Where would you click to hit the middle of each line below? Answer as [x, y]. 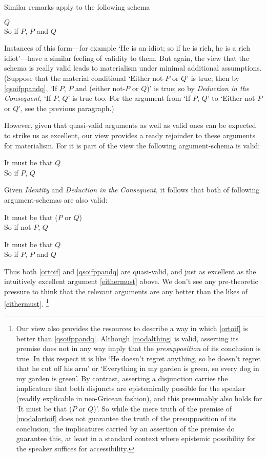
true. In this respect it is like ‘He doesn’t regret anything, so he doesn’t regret [138, 358]
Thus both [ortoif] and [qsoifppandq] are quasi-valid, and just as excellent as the [130, 271]
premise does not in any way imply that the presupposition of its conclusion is [138, 348]
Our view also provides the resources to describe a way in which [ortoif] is [132, 328]
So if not [18, 227]
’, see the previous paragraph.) [66, 108]
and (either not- [100, 88]
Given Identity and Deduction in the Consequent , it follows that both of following [132, 190]
